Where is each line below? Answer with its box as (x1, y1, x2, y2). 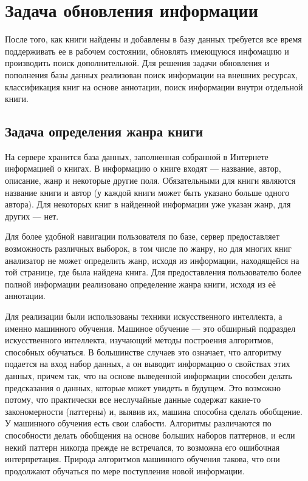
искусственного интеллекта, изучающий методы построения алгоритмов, (5, 334, 273, 346)
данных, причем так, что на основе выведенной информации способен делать (5, 369, 292, 382)
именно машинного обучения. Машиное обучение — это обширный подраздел (5, 321, 296, 334)
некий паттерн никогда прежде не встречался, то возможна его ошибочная (5, 440, 279, 453)
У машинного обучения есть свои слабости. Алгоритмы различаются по (5, 417, 272, 429)
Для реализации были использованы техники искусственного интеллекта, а (5, 310, 282, 323)
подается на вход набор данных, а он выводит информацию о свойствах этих (5, 357, 290, 370)
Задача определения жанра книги (5, 122, 204, 141)
